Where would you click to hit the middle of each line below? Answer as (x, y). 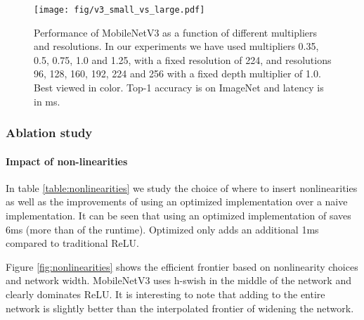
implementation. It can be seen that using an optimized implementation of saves (178, 216)
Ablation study (49, 133)
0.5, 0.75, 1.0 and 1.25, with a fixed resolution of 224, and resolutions (183, 59)
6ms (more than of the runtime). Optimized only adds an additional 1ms (162, 229)
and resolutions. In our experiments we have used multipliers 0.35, (176, 46)
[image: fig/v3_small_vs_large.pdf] (119, 10)
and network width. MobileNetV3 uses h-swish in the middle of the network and (178, 280)
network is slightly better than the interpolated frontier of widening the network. (180, 308)
